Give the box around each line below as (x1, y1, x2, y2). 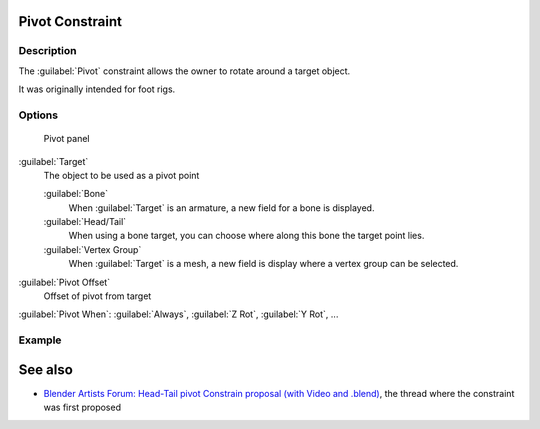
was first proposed (43, 401, 122, 414)
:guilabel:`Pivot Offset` (18, 276, 110, 288)
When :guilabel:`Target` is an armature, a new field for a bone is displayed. (68, 201, 375, 214)
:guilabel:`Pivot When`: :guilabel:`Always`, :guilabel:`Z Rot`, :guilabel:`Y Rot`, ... (18, 308, 339, 320)
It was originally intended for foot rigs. (18, 83, 176, 95)
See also (18, 361, 74, 378)
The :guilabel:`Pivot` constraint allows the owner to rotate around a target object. (18, 65, 351, 77)
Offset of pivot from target (43, 290, 152, 302)
